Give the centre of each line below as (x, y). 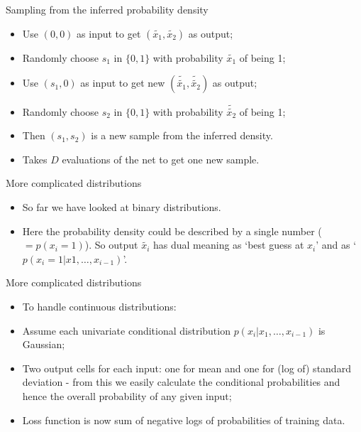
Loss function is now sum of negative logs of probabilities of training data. (184, 420)
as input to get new (123, 83)
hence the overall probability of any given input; (127, 395)
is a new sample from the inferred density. (182, 135)
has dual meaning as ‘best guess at (229, 245)
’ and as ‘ (336, 245)
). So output (111, 245)
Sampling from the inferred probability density (107, 9)
